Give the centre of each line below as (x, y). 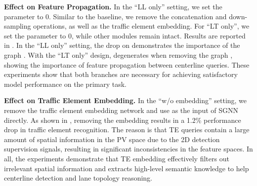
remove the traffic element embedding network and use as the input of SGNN (121, 110)
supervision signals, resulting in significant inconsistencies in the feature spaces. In (128, 149)
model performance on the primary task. (65, 84)
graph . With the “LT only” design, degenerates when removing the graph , (118, 55)
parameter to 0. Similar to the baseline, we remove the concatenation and (115, 16)
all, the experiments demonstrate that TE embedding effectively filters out (117, 158)
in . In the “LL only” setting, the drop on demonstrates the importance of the (122, 45)
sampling (18, 26)
